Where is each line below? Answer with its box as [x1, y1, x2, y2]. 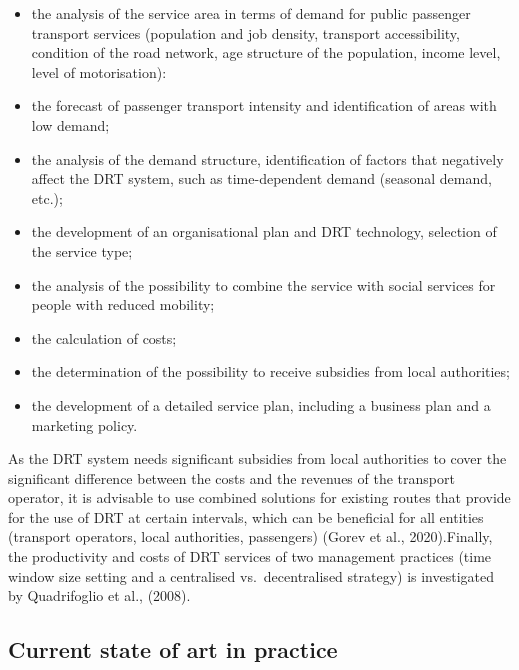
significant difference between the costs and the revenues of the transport [8, 467, 455, 488]
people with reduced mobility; [31, 294, 215, 315]
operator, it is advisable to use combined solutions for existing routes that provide [8, 487, 511, 508]
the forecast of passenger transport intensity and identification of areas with [31, 95, 497, 116]
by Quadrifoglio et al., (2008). [8, 585, 191, 606]
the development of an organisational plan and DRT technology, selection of [31, 221, 497, 242]
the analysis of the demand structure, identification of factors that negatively [31, 148, 504, 169]
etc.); [31, 187, 63, 208]
